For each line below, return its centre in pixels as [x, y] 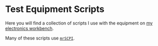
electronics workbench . [29, 28]
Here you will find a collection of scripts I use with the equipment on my [79, 23]
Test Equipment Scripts [55, 9]
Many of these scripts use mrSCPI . [40, 38]
